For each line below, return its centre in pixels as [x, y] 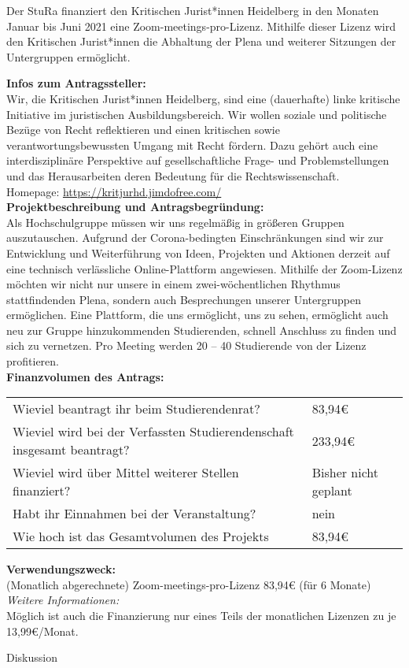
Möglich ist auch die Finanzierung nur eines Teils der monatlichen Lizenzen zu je [201, 616]
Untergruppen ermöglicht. [68, 56]
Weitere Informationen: [63, 600]
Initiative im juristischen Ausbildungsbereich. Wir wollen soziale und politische [197, 114]
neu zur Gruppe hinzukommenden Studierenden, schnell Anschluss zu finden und [202, 330]
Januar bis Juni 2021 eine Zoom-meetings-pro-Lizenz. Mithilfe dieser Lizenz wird [201, 26]
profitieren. [33, 361]
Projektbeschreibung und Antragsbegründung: [135, 207]
